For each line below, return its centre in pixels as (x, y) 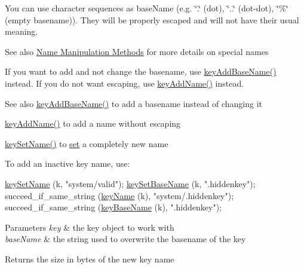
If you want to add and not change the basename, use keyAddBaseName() (141, 71)
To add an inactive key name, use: (67, 163)
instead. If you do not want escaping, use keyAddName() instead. (125, 83)
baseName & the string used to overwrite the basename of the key (125, 239)
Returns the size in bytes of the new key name (90, 259)
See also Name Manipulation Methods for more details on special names (137, 51)
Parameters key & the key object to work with (90, 227)
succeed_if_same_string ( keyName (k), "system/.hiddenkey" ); (119, 195)
